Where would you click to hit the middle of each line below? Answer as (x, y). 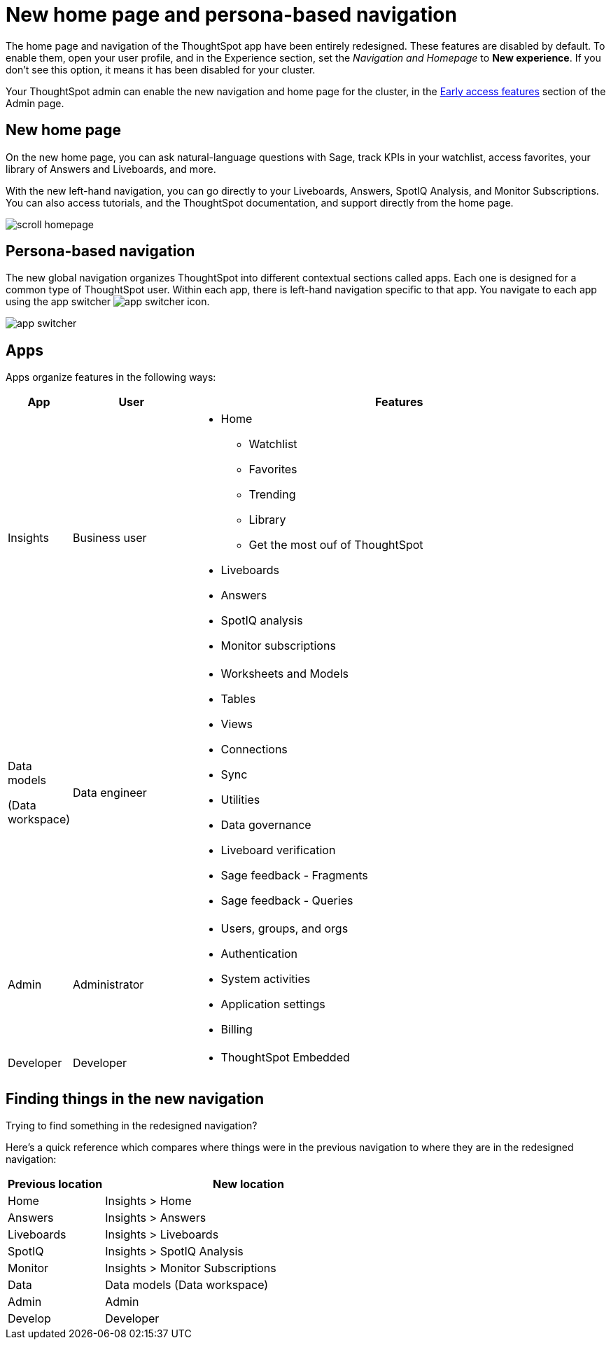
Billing (237, 1030)
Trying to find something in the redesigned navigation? (132, 1126)
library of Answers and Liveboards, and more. (111, 169)
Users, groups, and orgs (285, 929)
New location (248, 1184)
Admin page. (35, 103)
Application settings (273, 1004)
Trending (272, 495)
